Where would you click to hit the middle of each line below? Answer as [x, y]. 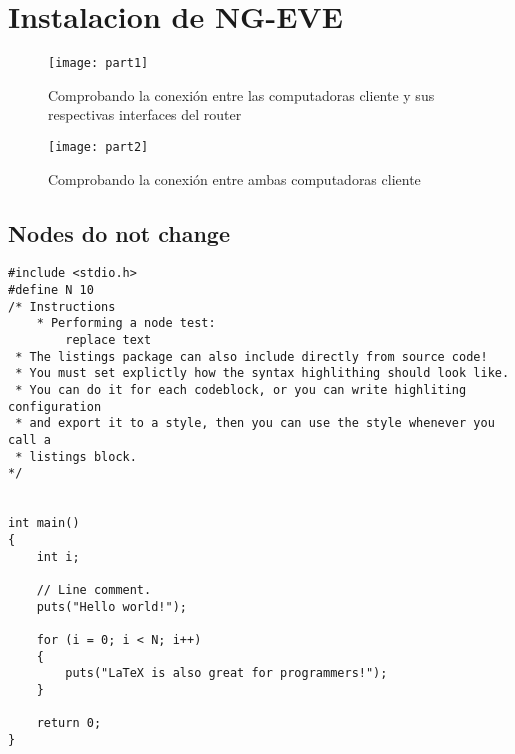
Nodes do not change [119, 232]
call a [29, 439]
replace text [108, 340]
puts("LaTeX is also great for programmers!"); [226, 673]
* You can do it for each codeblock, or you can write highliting [241, 390]
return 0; [69, 723]
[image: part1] [98, 63]
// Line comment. [94, 589]
